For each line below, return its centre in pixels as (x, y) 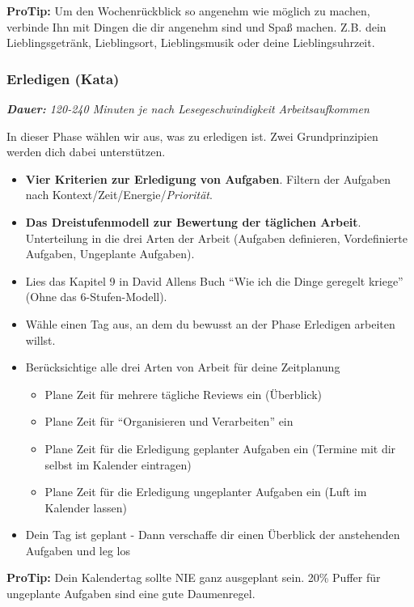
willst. (40, 340)
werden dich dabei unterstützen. (86, 152)
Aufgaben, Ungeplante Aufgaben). (110, 254)
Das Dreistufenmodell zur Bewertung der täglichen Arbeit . (193, 221)
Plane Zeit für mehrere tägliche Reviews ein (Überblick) (184, 394)
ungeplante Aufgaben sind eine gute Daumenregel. (131, 594)
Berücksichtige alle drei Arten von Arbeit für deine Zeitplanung (183, 367)
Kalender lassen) (86, 507)
